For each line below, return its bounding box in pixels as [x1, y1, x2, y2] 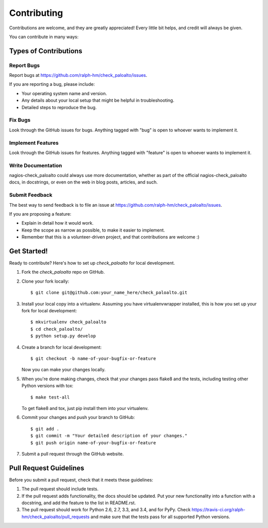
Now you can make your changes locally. [21, 367, 106, 373]
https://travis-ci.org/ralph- [192, 507, 246, 513]
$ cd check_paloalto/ [30, 326, 83, 332]
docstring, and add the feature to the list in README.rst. [21, 500, 136, 506]
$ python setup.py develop [30, 333, 96, 339]
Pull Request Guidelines [9, 464, 84, 472]
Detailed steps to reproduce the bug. [21, 104, 97, 110]
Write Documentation [9, 162, 62, 169]
